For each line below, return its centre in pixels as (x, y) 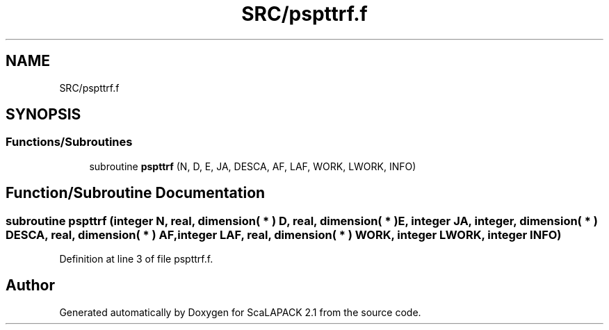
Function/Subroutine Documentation (136, 193)
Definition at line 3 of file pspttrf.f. (136, 259)
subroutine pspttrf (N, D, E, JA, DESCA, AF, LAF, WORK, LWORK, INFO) (253, 166)
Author (30, 286)
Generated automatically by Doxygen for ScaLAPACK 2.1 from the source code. (240, 312)
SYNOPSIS (43, 115)
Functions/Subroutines (69, 142)
